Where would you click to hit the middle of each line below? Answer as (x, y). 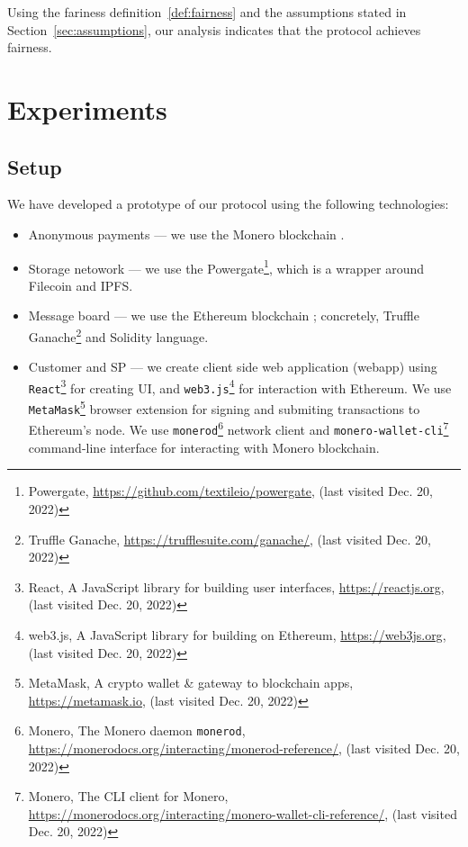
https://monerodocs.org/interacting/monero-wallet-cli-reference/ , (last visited (243, 813)
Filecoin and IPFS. (81, 285)
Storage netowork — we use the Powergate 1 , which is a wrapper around (226, 266)
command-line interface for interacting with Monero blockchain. (204, 447)
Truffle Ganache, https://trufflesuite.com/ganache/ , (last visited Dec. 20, (229, 539)
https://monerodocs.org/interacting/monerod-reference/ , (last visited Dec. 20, (244, 748)
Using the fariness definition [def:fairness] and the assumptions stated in (207, 12)
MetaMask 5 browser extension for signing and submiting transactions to (224, 407)
